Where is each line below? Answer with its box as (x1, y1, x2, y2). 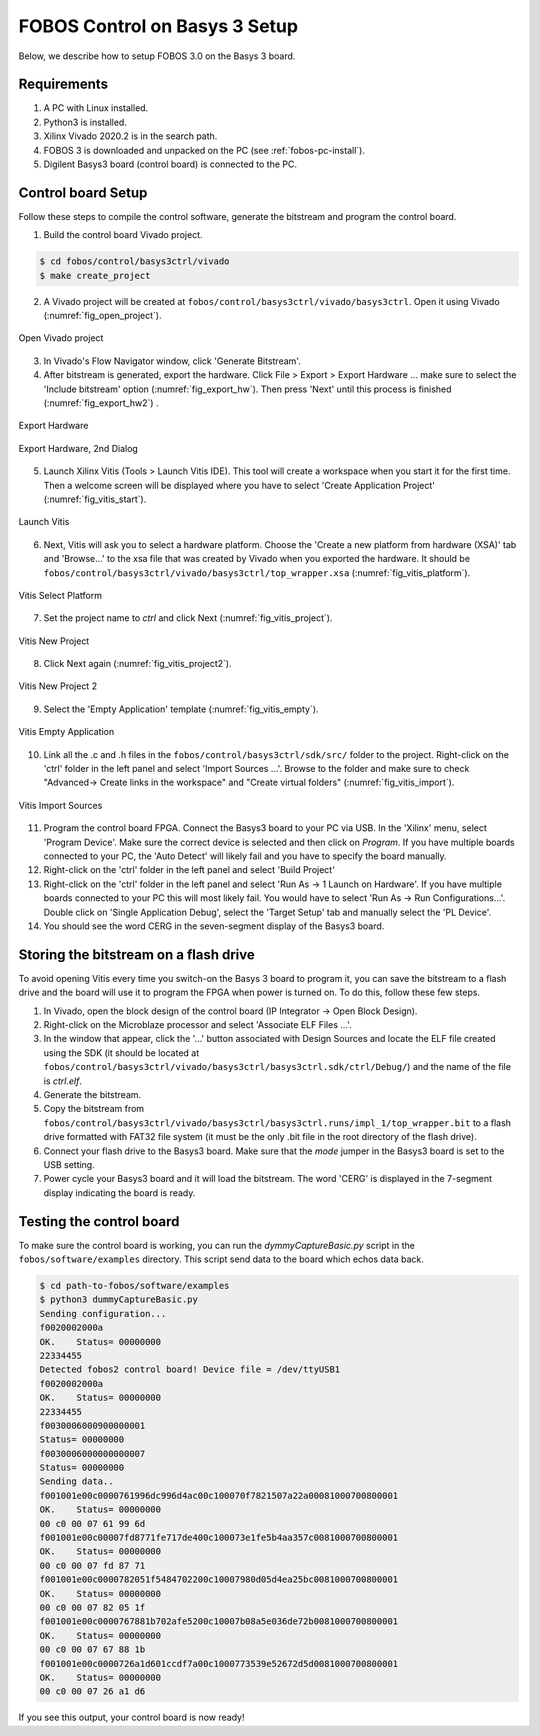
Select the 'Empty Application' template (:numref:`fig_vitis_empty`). (43, 703, 319, 715)
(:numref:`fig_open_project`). (43, 310, 162, 322)
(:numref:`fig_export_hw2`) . (43, 397, 159, 409)
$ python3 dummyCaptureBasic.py (39, 1294, 199, 1305)
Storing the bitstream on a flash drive (18, 946, 255, 963)
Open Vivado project (18, 332, 104, 344)
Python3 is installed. (43, 116, 127, 128)
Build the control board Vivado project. (43, 229, 203, 241)
